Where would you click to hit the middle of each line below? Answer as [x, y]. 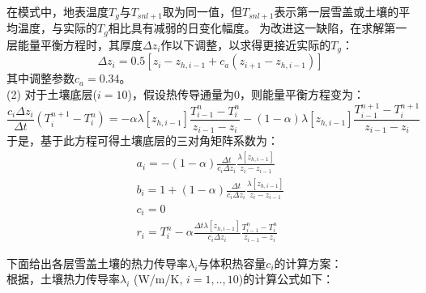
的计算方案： [308, 263]
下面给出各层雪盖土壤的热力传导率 [97, 263]
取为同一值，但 [203, 11]
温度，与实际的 [57, 28]
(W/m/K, [158, 279]
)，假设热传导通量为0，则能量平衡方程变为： [246, 93]
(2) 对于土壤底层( [52, 93]
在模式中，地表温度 [58, 11]
